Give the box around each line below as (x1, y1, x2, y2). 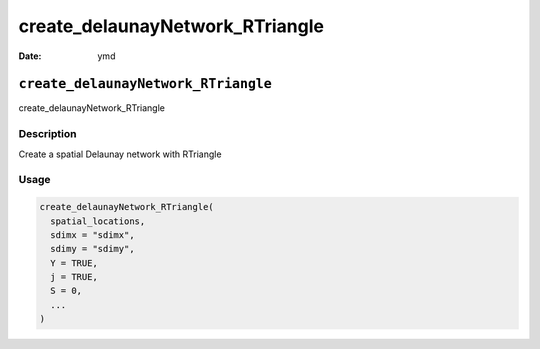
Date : (18, 50, 42, 62)
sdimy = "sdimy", (50, 243, 135, 255)
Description (18, 127, 77, 141)
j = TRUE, (50, 271, 99, 283)
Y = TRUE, (50, 257, 99, 269)
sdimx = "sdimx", (50, 229, 135, 240)
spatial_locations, (50, 215, 146, 227)
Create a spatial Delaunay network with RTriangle (18, 148, 222, 160)
